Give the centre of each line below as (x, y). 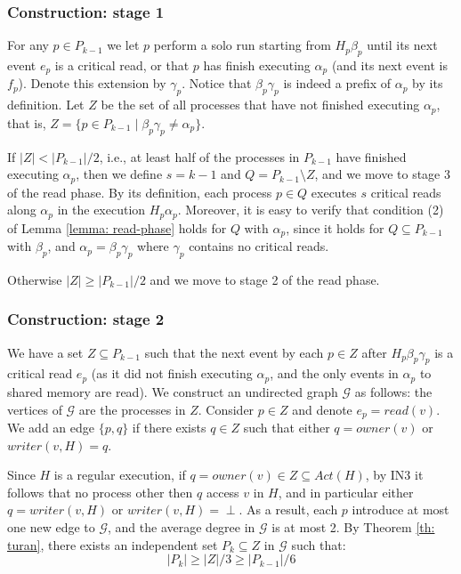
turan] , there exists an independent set (113, 544)
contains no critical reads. (259, 246)
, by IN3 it (394, 475)
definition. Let (46, 105)
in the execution (101, 210)
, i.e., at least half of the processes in (199, 156)
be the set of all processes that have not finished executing (260, 105)
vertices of (35, 409)
